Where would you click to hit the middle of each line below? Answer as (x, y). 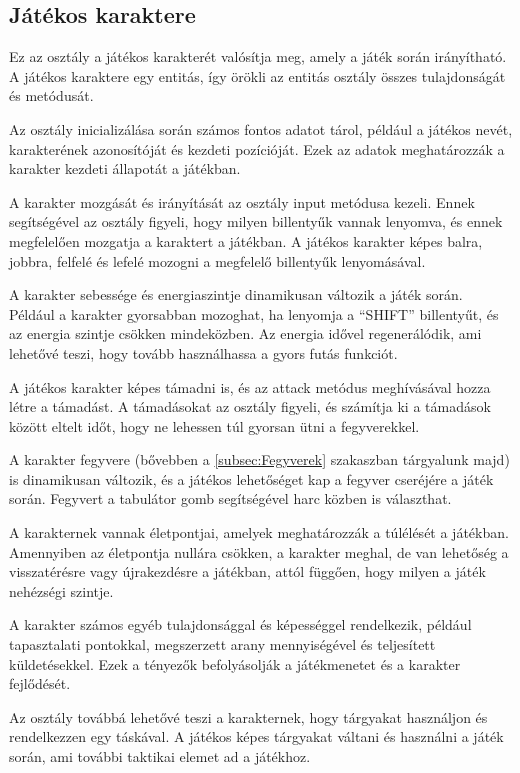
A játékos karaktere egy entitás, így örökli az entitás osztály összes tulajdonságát (257, 75)
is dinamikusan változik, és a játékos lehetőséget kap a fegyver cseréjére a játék (251, 478)
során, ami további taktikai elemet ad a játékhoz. (160, 756)
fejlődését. (40, 683)
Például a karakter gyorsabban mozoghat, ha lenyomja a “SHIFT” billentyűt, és (254, 313)
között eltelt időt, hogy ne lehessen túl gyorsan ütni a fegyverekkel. (214, 425)
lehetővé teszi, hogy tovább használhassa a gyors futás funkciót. (203, 352)
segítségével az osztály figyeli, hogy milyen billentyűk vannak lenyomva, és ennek (256, 221)
